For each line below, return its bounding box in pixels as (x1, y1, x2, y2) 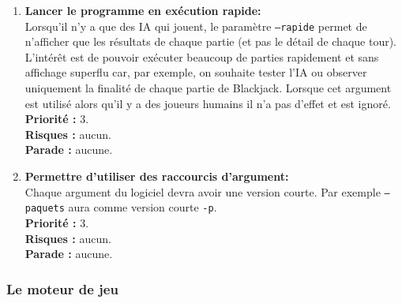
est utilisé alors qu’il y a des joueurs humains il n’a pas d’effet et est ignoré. (24, 95, 391, 111)
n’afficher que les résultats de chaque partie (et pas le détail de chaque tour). (24, 33, 396, 50)
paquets (24, 203, 65, 215)
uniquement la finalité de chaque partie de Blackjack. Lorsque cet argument (24, 80, 392, 96)
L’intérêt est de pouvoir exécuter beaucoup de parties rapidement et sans (24, 48, 379, 65)
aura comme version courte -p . (68, 199, 217, 215)
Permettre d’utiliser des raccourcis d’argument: (24, 168, 289, 184)
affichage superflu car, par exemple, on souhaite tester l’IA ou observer (24, 64, 367, 80)
